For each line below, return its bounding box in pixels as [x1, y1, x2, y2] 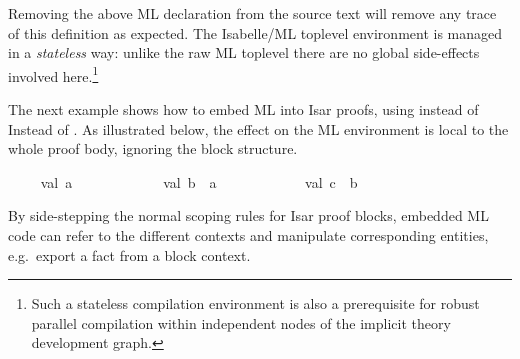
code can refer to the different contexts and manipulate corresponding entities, [8, 225, 489, 245]
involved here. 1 [8, 62, 99, 86]
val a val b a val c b [40, 171, 358, 192]
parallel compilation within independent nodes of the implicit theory [31, 312, 451, 333]
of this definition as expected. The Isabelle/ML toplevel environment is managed [8, 22, 503, 43]
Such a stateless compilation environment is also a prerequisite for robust [31, 293, 480, 314]
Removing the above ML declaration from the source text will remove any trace [8, 3, 497, 23]
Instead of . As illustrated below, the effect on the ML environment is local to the [8, 118, 509, 139]
